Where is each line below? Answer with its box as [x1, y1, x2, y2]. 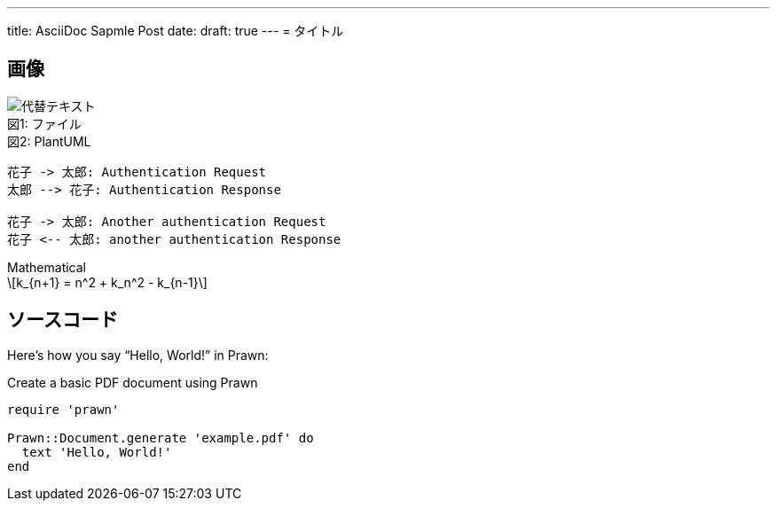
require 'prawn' [7, 402, 120, 417]
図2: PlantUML [7, 133, 91, 149]
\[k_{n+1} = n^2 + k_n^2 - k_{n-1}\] [7, 274, 208, 290]
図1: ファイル [7, 115, 82, 131]
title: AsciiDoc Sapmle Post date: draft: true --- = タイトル [7, 23, 344, 38]
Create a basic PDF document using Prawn [7, 374, 258, 390]
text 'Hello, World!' [21, 444, 172, 459]
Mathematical [7, 259, 87, 275]
